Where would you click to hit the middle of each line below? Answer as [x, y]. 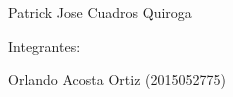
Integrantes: [44, 45]
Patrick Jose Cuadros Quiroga [100, 12]
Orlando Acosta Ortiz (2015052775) [117, 79]
